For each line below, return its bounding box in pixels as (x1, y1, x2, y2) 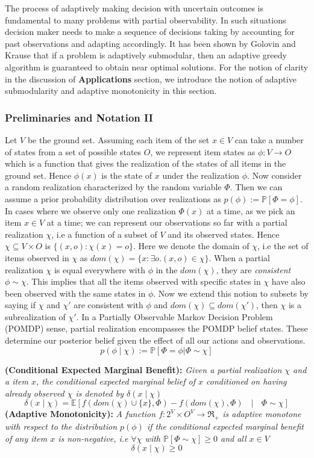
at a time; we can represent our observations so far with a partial (46, 216, 287, 229)
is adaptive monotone (222, 407, 301, 420)
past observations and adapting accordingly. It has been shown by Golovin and (5, 37, 296, 49)
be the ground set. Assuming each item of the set (27, 133, 210, 146)
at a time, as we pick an (206, 204, 295, 217)
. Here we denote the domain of (133, 240, 250, 252)
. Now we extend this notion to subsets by (153, 286, 309, 299)
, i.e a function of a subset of (51, 227, 157, 240)
